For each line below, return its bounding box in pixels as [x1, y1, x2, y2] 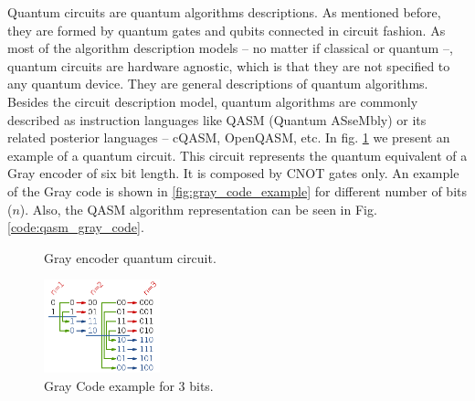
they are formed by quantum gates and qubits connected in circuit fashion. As [7, 20, 446, 39]
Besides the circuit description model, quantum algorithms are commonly [7, 91, 418, 111]
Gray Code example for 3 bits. [44, 375, 214, 395]
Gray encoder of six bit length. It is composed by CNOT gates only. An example [7, 164, 459, 183]
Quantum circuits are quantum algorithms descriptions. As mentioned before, [7, 3, 441, 21]
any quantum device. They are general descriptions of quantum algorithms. [7, 74, 428, 93]
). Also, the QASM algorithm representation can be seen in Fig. [19, 199, 377, 218]
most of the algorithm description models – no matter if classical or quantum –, [7, 38, 453, 58]
